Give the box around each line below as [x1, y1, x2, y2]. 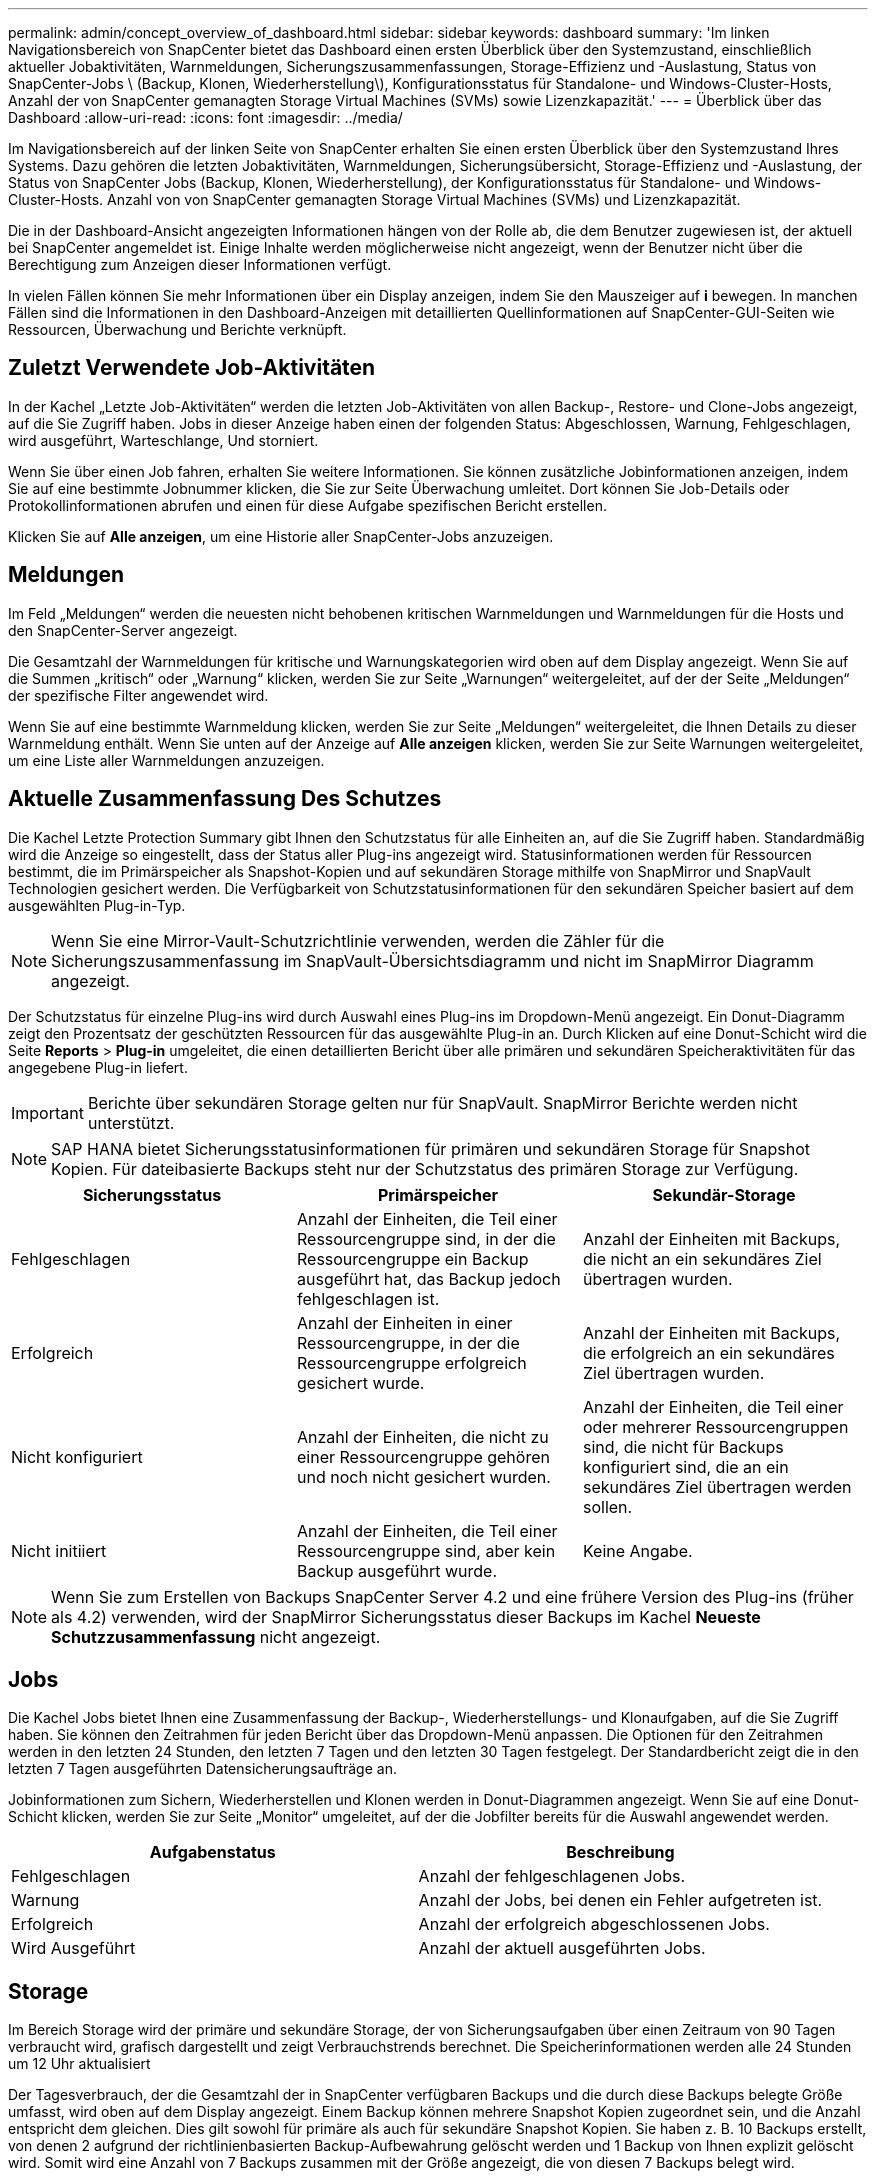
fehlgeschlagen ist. [296, 1288, 440, 1309]
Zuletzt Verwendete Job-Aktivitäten [8, 355, 376, 381]
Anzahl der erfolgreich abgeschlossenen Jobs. [418, 1914, 770, 1935]
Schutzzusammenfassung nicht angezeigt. [51, 1626, 381, 1647]
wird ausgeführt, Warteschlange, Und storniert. [8, 431, 319, 449]
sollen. [582, 1496, 633, 1517]
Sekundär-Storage [652, 1184, 796, 1205]
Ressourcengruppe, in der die [296, 1332, 520, 1353]
